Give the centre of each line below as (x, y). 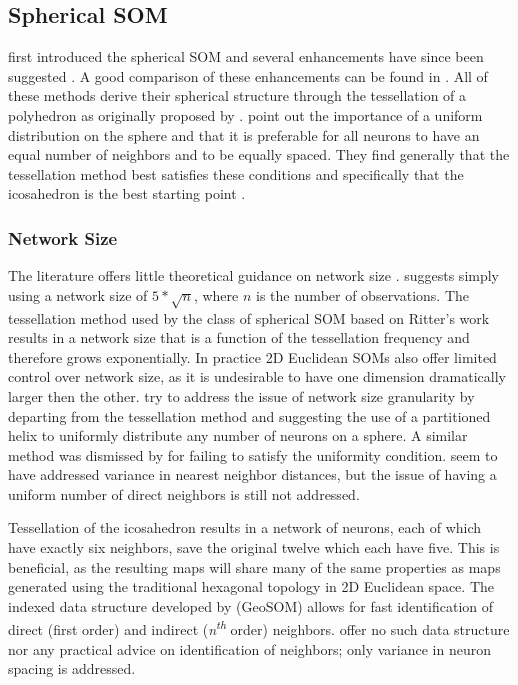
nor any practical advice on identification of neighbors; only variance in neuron (249, 648)
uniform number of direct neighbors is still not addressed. (184, 493)
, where (216, 294)
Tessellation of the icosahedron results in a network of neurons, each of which (245, 527)
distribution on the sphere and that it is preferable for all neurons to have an (244, 134)
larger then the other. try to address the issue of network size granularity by (241, 395)
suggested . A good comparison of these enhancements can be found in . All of (248, 75)
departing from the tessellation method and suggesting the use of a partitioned (249, 415)
